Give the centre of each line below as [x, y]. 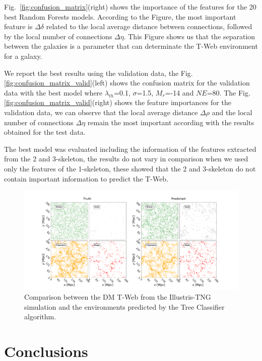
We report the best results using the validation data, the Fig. [99, 73]
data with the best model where [53, 92]
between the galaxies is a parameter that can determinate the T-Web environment [131, 46]
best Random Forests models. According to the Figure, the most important [120, 16]
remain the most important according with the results [171, 122]
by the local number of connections [58, 36]
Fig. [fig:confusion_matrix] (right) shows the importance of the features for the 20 [130, 7]
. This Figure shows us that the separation [189, 36]
